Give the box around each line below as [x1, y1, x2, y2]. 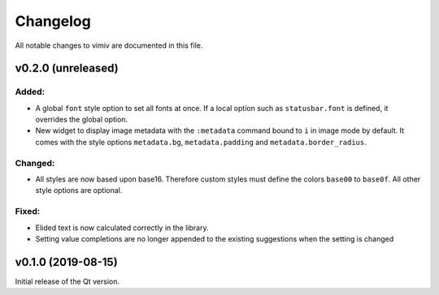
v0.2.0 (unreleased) [15, 62, 119, 75]
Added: [15, 86, 45, 97]
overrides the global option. [35, 114, 128, 125]
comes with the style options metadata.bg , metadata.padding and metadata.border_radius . [35, 137, 367, 147]
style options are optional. [35, 186, 123, 195]
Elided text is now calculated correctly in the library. [35, 223, 209, 233]
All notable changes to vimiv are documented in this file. [15, 41, 203, 50]
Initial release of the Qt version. [15, 276, 120, 286]
